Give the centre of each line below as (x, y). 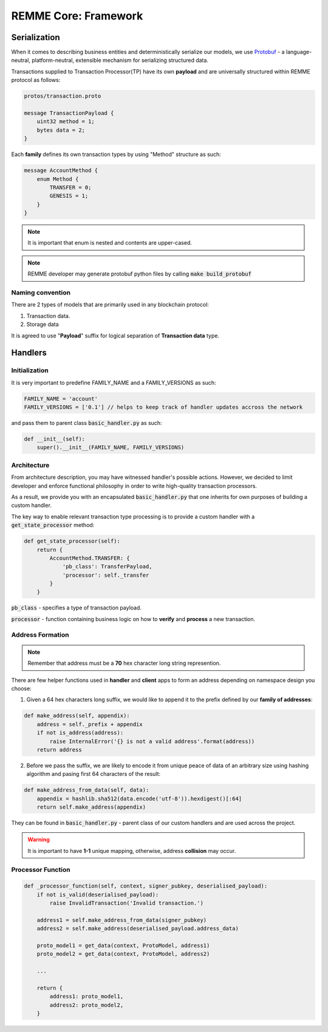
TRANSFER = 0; (70, 187)
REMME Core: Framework (77, 16)
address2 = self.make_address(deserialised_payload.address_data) (138, 928)
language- (299, 52)
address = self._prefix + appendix (90, 724)
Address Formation (40, 634)
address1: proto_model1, (87, 996)
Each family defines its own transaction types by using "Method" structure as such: (116, 154)
